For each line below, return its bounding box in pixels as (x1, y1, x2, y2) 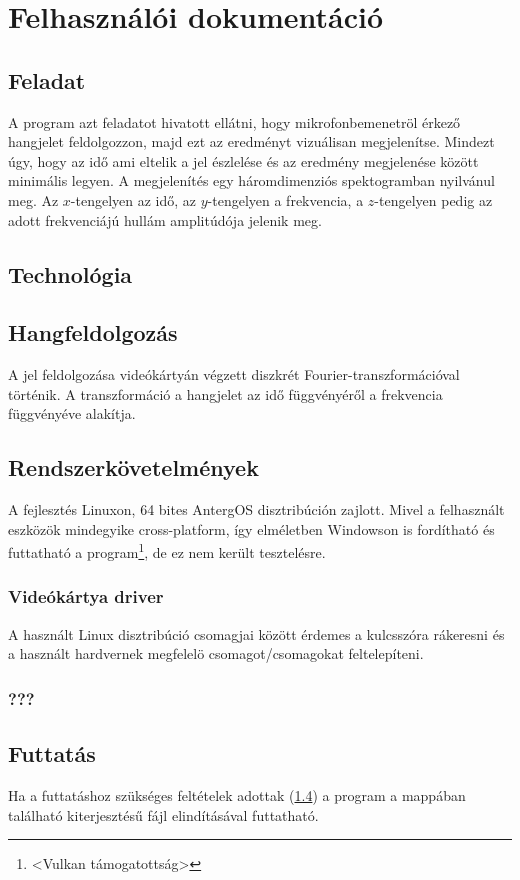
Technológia (8, 258, 133, 289)
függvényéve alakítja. (8, 403, 136, 424)
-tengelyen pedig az (374, 189, 493, 210)
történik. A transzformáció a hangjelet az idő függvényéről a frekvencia (8, 383, 443, 404)
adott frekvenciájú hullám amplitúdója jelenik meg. (8, 209, 322, 230)
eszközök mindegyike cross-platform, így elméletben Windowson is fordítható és (8, 518, 495, 539)
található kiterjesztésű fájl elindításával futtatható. (8, 804, 319, 825)
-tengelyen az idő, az (70, 189, 197, 210)
